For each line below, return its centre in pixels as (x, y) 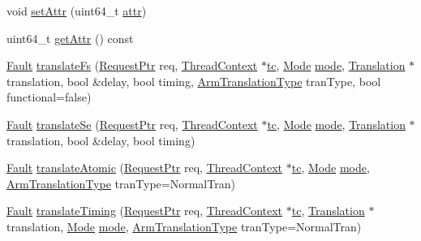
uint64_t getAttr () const (70, 38)
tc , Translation (328, 211)
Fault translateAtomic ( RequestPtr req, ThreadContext (145, 168)
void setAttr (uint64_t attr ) (77, 11)
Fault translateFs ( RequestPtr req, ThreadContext (132, 65)
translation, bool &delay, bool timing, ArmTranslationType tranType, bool (194, 81)
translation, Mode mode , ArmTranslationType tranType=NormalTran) (184, 226)
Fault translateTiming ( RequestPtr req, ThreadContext (145, 211)
